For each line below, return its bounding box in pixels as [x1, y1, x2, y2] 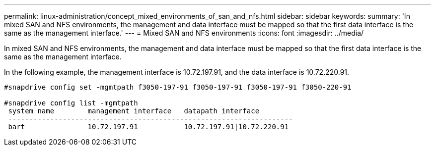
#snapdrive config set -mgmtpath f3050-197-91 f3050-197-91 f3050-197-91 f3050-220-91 [4, 83, 352, 91]
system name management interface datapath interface [8, 107, 260, 115]
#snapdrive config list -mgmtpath [4, 99, 138, 107]
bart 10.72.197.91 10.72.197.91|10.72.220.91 [8, 123, 289, 131]
